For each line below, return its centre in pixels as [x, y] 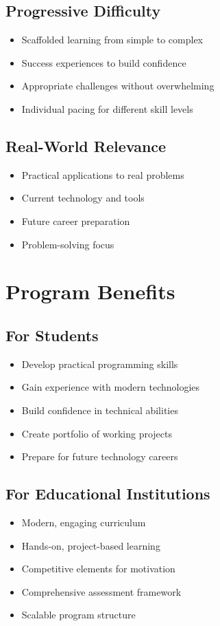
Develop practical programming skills [100, 364]
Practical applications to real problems [103, 174]
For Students [52, 335]
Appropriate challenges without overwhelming [118, 86]
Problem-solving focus [68, 244]
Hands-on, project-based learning [91, 545]
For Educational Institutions [108, 494]
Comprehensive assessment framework [101, 591]
